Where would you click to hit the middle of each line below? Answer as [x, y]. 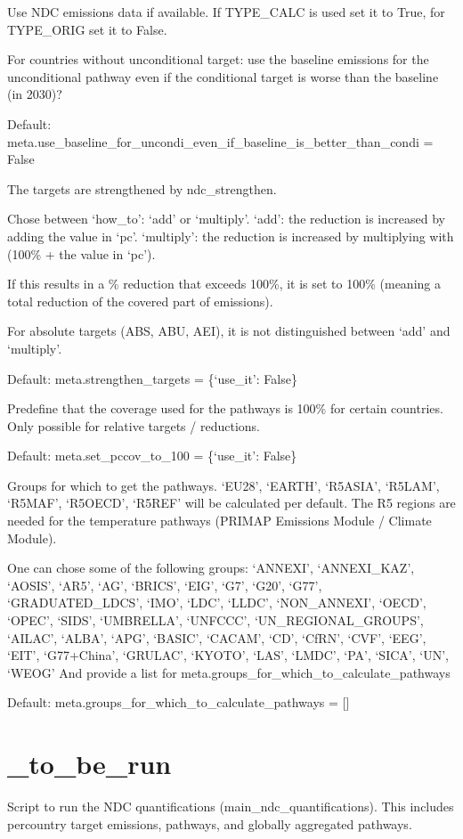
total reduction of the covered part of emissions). [140, 301]
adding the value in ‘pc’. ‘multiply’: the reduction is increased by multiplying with [231, 236]
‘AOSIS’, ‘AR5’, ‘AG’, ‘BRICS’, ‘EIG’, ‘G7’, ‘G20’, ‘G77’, [165, 585]
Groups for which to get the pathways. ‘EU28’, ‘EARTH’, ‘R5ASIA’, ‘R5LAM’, [223, 485]
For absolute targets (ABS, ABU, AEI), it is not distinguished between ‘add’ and [229, 331]
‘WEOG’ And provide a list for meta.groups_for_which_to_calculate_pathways [229, 672]
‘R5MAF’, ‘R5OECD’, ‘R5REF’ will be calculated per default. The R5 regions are [231, 503]
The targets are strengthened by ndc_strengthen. [142, 188]
